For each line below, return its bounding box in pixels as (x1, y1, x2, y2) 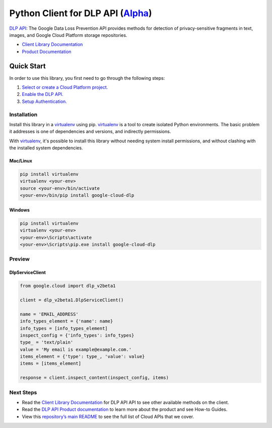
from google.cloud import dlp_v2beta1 (20, 283, 116, 289)
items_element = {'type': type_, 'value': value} (20, 354, 145, 359)
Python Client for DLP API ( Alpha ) (9, 8, 152, 19)
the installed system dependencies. (9, 145, 83, 151)
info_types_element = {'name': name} (20, 318, 113, 324)
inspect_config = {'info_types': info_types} (20, 332, 134, 338)
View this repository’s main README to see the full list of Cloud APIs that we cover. (22, 413, 194, 419)
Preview (9, 255, 30, 262)
